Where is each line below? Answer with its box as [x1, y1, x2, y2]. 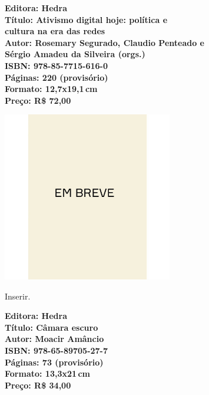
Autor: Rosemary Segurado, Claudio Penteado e [5, 36, 204, 48]
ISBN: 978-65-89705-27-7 [5, 344, 108, 356]
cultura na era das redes [5, 25, 105, 37]
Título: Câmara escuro [5, 321, 98, 333]
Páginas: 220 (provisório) [5, 71, 108, 83]
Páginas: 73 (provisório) [5, 355, 104, 368]
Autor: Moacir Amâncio [5, 333, 104, 345]
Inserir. [5, 289, 31, 302]
